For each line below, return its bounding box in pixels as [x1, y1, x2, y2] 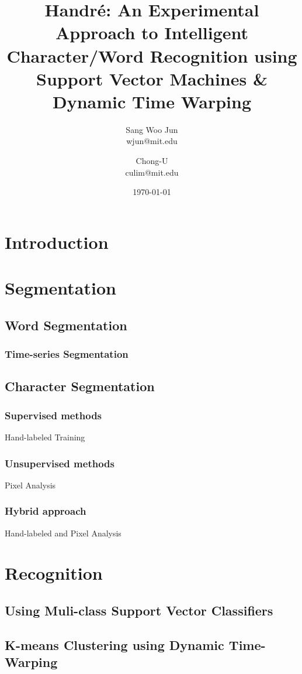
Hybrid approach [5, 504, 86, 518]
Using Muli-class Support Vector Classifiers [5, 601, 273, 620]
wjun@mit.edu [126, 135, 178, 147]
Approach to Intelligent [55, 20, 249, 45]
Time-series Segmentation [5, 347, 129, 361]
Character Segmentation [5, 377, 155, 395]
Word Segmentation [5, 316, 127, 334]
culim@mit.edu [125, 166, 179, 178]
